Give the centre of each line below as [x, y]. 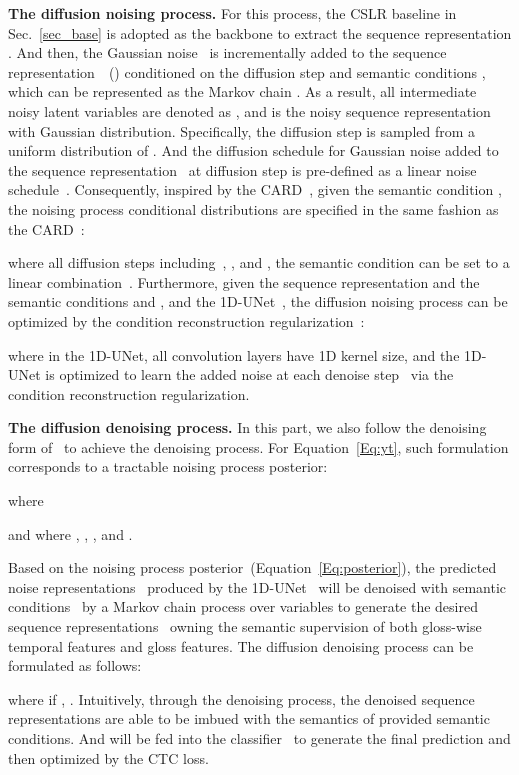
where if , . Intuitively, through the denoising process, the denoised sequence [241, 698]
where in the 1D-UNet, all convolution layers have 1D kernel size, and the [234, 354]
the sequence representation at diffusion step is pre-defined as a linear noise [242, 169]
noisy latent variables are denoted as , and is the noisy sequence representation [249, 110]
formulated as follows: [75, 665]
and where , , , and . [70, 533]
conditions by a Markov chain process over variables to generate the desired [243, 606]
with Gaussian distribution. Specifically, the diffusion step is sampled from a [242, 130]
